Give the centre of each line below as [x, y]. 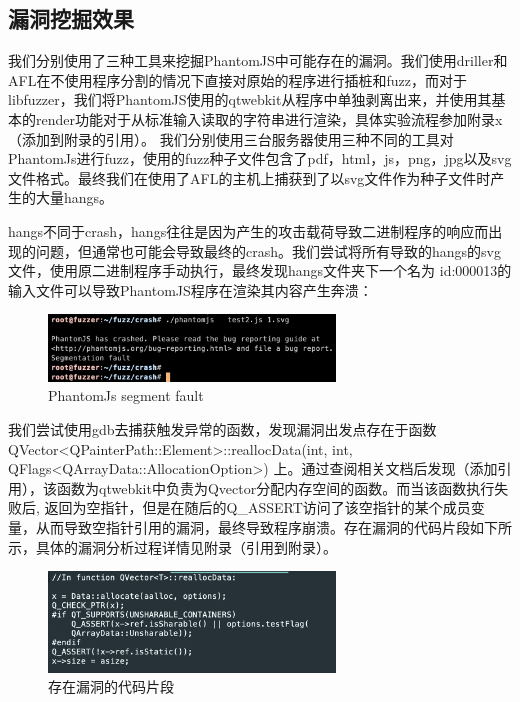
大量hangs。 [74, 197]
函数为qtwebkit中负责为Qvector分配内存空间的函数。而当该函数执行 [275, 487]
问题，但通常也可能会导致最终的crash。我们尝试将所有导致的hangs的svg [268, 250]
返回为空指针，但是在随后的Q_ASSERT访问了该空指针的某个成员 [257, 507]
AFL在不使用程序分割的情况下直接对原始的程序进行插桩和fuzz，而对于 [237, 79]
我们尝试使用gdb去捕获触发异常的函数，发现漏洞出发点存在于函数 [222, 429]
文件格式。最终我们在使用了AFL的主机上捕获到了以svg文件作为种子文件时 [249, 177]
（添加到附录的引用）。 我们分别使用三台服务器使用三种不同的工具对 [231, 138]
